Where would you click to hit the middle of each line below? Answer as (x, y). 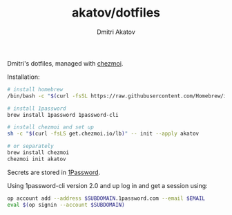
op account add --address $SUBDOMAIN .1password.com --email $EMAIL (106, 198)
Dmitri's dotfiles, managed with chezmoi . (65, 63)
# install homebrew (35, 89)
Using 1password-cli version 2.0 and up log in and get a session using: (108, 185)
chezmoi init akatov (37, 159)
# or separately (30, 147)
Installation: (23, 77)
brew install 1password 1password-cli (63, 115)
